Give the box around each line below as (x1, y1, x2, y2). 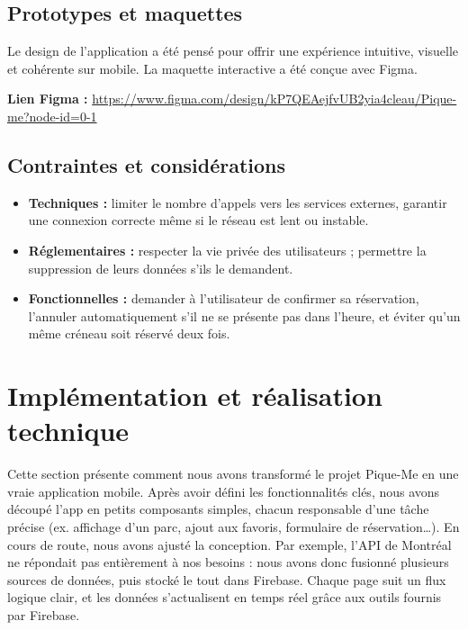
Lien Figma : (7, 89, 88, 108)
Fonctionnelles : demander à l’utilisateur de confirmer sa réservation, (28, 289, 419, 308)
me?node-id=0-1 (7, 106, 97, 125)
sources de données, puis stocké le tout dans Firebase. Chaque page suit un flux (7, 570, 446, 589)
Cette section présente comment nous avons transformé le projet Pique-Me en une (7, 464, 459, 483)
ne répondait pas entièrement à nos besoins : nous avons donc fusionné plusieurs (7, 553, 449, 571)
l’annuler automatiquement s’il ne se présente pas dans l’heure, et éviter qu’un (28, 306, 461, 325)
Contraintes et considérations (7, 150, 286, 178)
